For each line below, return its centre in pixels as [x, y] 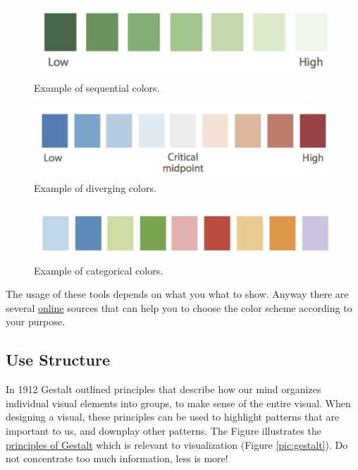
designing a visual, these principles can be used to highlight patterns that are [173, 417]
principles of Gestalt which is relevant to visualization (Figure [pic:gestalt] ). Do [177, 444]
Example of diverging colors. [95, 187]
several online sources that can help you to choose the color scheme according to [179, 307]
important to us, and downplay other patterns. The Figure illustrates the [163, 430]
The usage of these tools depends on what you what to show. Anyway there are [177, 294]
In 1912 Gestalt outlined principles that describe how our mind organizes [163, 389]
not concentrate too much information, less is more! [117, 458]
